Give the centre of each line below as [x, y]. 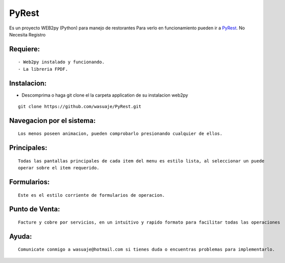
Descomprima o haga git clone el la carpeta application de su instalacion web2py [105, 95]
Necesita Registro [27, 34]
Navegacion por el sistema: [52, 120]
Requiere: [25, 49]
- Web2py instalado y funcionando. [61, 62]
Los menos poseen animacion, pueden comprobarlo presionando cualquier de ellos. [120, 134]
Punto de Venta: [35, 209]
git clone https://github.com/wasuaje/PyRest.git [80, 107]
